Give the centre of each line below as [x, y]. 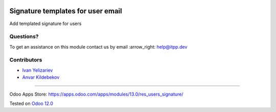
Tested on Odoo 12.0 [31, 103]
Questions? [24, 37]
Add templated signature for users [45, 24]
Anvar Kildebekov [41, 77]
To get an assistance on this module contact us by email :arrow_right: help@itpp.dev [98, 47]
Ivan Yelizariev [38, 70]
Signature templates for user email [66, 11]
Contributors [26, 60]
